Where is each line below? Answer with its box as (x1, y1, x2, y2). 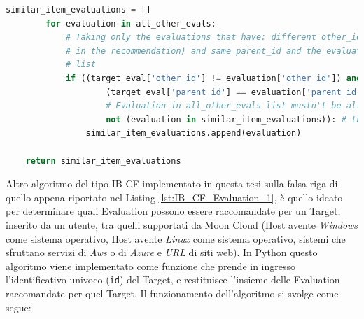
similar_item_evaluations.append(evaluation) (85, 128, 302, 139)
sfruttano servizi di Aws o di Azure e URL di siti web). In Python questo (6, 245, 318, 260)
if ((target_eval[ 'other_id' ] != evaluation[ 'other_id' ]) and (65, 73, 362, 83)
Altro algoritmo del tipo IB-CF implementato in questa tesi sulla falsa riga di (6, 176, 338, 191)
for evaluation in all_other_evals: (45, 18, 216, 29)
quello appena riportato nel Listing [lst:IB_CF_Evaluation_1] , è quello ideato (6, 190, 343, 204)
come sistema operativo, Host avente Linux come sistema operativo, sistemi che (6, 231, 346, 246)
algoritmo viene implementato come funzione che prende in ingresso (6, 258, 296, 273)
